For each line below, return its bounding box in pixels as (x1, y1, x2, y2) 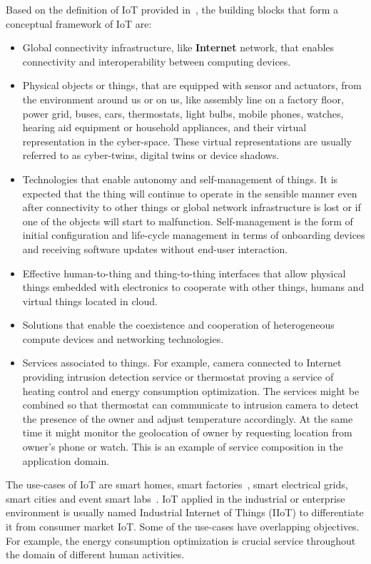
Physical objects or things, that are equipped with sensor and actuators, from (22, 78, 362, 93)
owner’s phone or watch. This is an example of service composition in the (22, 439, 343, 454)
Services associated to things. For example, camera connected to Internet (22, 355, 342, 370)
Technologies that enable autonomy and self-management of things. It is (22, 171, 338, 186)
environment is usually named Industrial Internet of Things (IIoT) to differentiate (6, 505, 364, 520)
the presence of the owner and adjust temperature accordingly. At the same (22, 411, 353, 426)
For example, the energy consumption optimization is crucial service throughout (6, 533, 356, 548)
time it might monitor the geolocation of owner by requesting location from (22, 425, 352, 440)
